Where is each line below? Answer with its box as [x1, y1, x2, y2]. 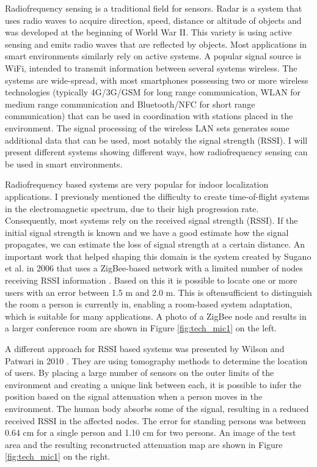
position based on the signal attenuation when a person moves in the [5, 390, 263, 403]
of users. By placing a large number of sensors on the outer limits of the [5, 366, 274, 379]
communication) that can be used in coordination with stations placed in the [5, 109, 293, 122]
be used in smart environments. [5, 157, 123, 170]
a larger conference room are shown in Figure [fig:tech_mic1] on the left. [5, 322, 277, 334]
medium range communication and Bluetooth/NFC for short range [5, 97, 255, 110]
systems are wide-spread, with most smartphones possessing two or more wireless [5, 73, 308, 86]
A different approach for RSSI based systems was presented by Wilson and [5, 342, 285, 355]
